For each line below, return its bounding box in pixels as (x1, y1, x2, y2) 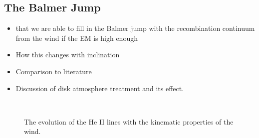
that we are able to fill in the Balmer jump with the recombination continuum (15, 23, 255, 33)
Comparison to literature (15, 66, 92, 76)
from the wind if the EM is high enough (15, 32, 138, 43)
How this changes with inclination (15, 49, 120, 60)
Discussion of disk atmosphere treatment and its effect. (15, 83, 184, 93)
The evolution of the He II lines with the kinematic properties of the (24, 116, 234, 127)
